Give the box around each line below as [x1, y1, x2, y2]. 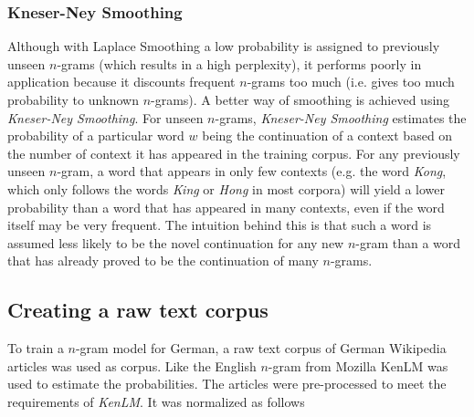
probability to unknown [7, 90, 139, 109]
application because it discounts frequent [7, 72, 236, 91]
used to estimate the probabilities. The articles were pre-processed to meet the [7, 374, 447, 393]
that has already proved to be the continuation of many [7, 251, 319, 270]
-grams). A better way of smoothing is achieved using [151, 90, 450, 109]
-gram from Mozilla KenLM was [268, 356, 448, 375]
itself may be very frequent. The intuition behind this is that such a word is [7, 215, 432, 235]
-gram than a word [355, 233, 461, 252]
